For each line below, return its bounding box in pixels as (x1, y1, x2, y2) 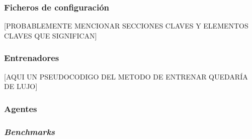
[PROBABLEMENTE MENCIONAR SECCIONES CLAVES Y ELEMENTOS (4, 20, 248, 31)
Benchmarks (4, 125, 55, 137)
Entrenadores (4, 51, 59, 64)
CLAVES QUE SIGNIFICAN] (4, 30, 97, 40)
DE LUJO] (4, 81, 38, 91)
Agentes (4, 102, 37, 114)
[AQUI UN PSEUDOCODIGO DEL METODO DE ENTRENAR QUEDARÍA (4, 71, 248, 81)
